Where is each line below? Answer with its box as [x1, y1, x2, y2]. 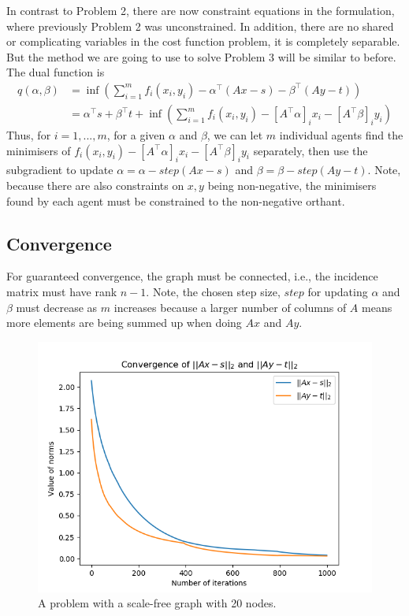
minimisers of [6, 142, 71, 158]
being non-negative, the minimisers [207, 177, 377, 194]
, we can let [206, 127, 263, 143]
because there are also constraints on [6, 177, 184, 194]
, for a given [106, 127, 165, 143]
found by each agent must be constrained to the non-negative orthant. [6, 192, 345, 209]
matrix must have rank [6, 284, 117, 299]
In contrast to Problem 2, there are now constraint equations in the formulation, [6, 2, 395, 18]
